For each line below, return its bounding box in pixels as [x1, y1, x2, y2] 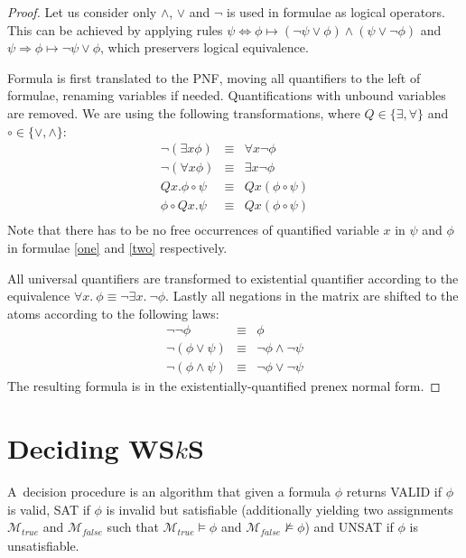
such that [107, 517, 159, 536]
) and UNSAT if [304, 517, 394, 536]
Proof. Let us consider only [7, 3, 157, 21]
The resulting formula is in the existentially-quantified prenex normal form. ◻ [7, 377, 441, 395]
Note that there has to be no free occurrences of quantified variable [7, 220, 379, 239]
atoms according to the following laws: [7, 303, 219, 322]
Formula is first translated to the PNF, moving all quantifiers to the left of [7, 68, 421, 87]
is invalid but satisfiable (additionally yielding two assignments [106, 499, 453, 518]
